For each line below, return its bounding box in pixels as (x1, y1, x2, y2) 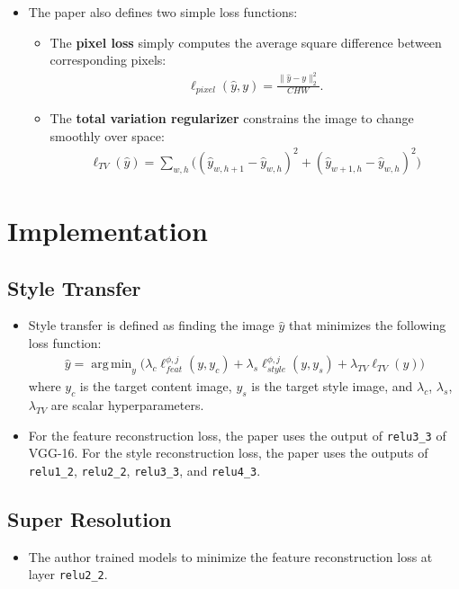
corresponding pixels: (49, 50, 166, 69)
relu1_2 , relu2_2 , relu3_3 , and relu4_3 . (28, 460, 261, 479)
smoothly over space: (49, 126, 165, 145)
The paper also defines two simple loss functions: (28, 3, 298, 21)
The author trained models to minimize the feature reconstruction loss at (28, 547, 433, 566)
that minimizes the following (288, 316, 446, 335)
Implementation (7, 212, 208, 248)
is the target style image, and (251, 377, 413, 396)
